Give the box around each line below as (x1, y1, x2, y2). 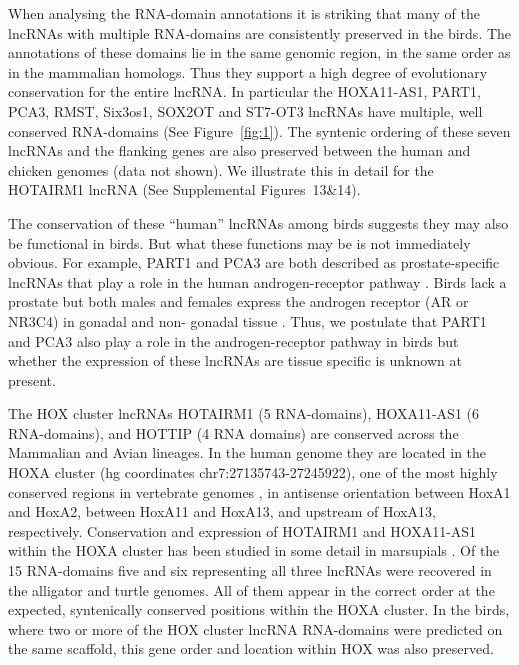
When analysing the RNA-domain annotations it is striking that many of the (8, 3, 480, 23)
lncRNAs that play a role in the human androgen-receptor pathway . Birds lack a (8, 271, 507, 292)
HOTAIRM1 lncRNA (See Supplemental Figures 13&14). (8, 179, 361, 200)
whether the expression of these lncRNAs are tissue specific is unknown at (8, 350, 462, 371)
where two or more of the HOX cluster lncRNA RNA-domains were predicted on (8, 618, 503, 639)
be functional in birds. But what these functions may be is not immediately (8, 232, 471, 253)
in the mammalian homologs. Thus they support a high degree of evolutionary (8, 61, 488, 82)
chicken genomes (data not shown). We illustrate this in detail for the (8, 159, 434, 180)
